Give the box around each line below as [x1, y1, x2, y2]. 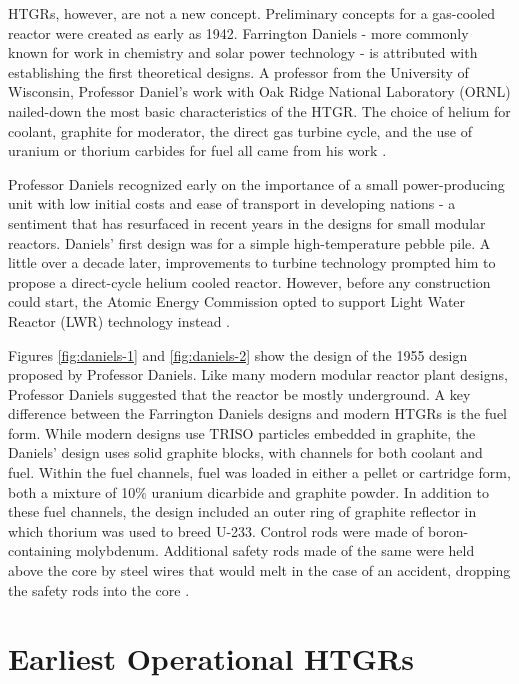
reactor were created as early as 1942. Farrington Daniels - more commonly [8, 22, 469, 43]
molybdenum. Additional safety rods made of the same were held [76, 540, 475, 561]
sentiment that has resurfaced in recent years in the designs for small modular [8, 212, 486, 233]
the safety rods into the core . [8, 579, 190, 600]
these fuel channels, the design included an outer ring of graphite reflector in [8, 501, 477, 522]
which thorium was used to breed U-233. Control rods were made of [8, 520, 424, 541]
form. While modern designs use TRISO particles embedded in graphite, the [8, 422, 476, 443]
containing [8, 540, 72, 561]
